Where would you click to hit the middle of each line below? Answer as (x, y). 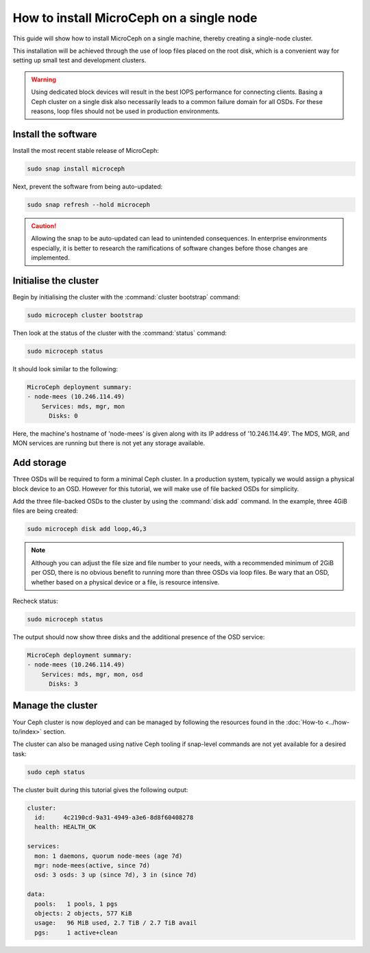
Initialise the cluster (56, 281)
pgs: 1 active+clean (76, 932)
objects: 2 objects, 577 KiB (84, 913)
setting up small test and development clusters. (79, 60)
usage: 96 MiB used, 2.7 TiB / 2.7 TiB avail (116, 923)
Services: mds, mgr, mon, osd (92, 674)
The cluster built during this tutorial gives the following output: (100, 790)
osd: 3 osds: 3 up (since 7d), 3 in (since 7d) (116, 875)
